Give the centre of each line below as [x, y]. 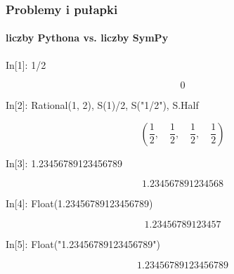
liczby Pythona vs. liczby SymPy [87, 38]
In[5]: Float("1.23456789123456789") [83, 244]
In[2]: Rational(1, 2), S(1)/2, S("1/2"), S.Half [102, 105]
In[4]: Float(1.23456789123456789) [79, 203]
